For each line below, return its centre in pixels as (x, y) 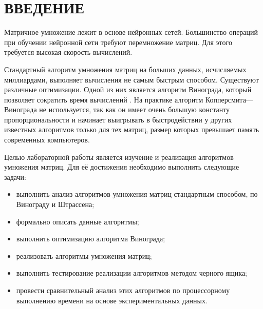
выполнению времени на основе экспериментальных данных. (112, 300)
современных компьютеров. (47, 140)
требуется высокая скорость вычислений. (68, 52)
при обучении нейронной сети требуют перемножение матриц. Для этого (118, 42)
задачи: (15, 177)
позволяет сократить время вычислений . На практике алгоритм (104, 99)
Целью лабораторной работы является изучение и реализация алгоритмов (119, 157)
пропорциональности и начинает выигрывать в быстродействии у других (118, 119)
